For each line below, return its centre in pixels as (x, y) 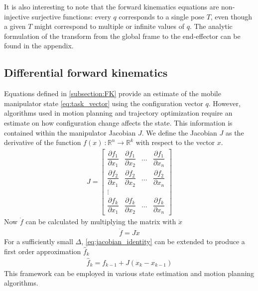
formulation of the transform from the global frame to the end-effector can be (122, 36)
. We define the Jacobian (179, 132)
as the (235, 132)
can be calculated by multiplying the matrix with (101, 221)
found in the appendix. (39, 46)
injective (17, 16)
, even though (231, 16)
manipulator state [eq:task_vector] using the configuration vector (104, 103)
